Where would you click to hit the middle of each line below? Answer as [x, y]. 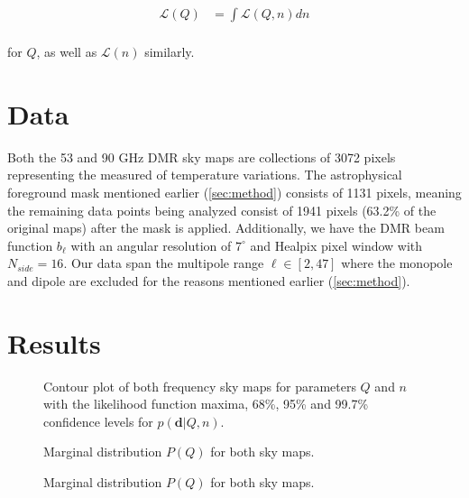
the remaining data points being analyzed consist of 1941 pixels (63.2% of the [222, 210]
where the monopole [397, 263]
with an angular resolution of [151, 245]
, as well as [67, 52]
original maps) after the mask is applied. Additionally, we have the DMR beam [226, 228]
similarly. [170, 52]
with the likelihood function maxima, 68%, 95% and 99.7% [206, 404]
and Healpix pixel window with [336, 245]
